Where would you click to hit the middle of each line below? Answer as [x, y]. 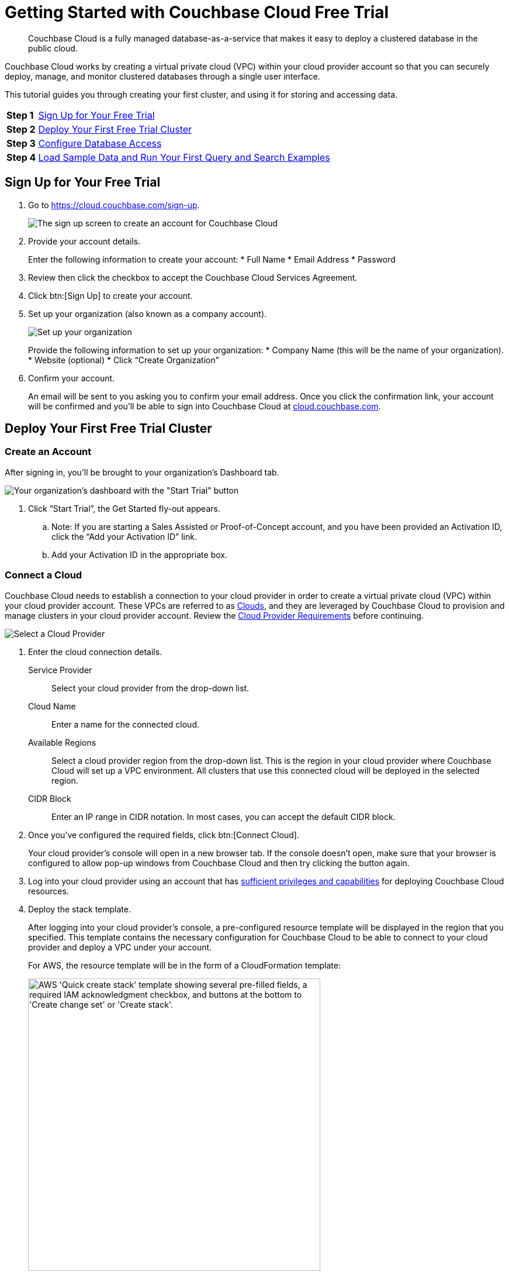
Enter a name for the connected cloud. [126, 724]
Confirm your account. [72, 378]
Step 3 [21, 143]
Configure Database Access [100, 143]
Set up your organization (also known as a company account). [148, 313]
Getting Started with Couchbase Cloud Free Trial [197, 12]
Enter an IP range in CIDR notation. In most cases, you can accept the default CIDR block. [224, 816]
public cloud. [53, 48]
